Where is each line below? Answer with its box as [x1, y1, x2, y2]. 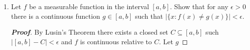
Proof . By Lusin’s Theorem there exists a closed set [11, 27, 168, 37]
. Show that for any [170, 1, 228, 11]
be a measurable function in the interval [29, 1, 149, 11]
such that [135, 11, 163, 21]
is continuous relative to [80, 36, 152, 46]
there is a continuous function [11, 11, 100, 21]
